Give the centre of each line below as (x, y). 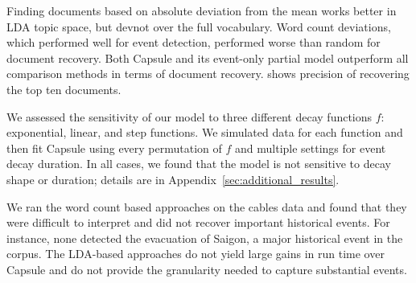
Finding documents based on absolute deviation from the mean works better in (202, 10)
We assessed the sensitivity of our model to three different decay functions (189, 116)
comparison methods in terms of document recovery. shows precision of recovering (208, 74)
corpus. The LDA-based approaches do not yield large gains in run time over (196, 254)
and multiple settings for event (311, 148)
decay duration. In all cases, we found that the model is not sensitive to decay (199, 164)
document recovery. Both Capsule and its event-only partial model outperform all (208, 57)
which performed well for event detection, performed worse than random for (194, 42)
